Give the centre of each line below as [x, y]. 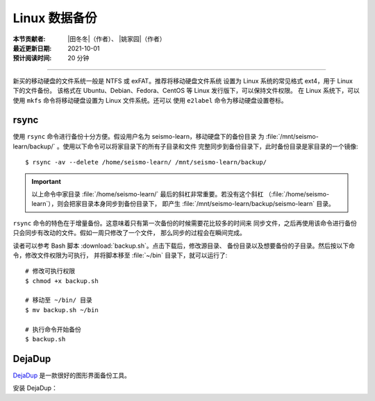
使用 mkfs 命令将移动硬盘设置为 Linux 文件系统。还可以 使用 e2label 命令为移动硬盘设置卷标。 [150, 100]
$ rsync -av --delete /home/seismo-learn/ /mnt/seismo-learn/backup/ [146, 162]
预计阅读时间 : [32, 58]
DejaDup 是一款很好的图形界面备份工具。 [72, 375]
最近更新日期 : [32, 48]
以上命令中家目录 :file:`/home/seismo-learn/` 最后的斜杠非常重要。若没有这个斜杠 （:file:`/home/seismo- [181, 194]
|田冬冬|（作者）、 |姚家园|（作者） [117, 39]
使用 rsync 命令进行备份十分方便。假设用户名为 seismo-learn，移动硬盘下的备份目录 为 [139, 137]
